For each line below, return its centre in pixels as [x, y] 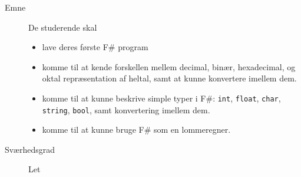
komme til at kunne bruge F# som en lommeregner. [136, 130]
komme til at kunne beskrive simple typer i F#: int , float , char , [161, 98]
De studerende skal [63, 27]
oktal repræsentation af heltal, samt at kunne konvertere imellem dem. [169, 78]
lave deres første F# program [95, 47]
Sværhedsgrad [30, 149]
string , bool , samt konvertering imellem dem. [126, 109]
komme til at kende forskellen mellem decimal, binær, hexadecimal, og [169, 66]
